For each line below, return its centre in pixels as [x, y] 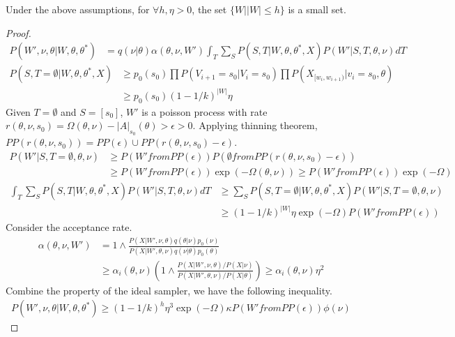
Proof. [18, 32]
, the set [209, 9]
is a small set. [317, 9]
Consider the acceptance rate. [69, 227]
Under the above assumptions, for [78, 9]
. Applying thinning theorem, [255, 125]
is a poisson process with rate [205, 111]
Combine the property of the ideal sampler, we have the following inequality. [169, 290]
